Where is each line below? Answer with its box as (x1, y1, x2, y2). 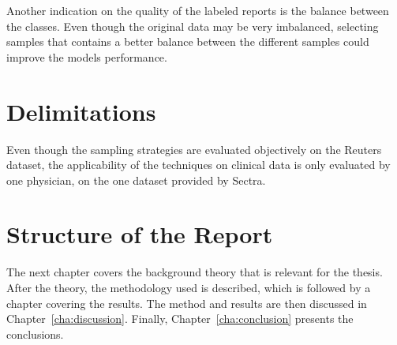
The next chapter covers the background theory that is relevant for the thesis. (6, 264, 383, 280)
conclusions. (6, 325, 64, 342)
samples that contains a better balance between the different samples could (6, 33, 369, 50)
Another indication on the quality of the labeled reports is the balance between (6, 2, 389, 18)
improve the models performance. (6, 48, 167, 65)
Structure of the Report (6, 218, 273, 250)
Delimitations (6, 95, 156, 127)
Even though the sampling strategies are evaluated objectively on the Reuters (6, 141, 382, 157)
